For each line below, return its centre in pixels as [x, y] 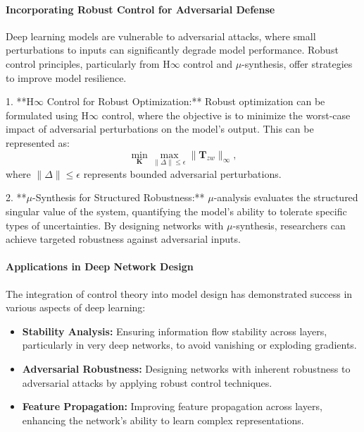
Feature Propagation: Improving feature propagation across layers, [172, 406]
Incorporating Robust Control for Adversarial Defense [140, 9]
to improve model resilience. [66, 77]
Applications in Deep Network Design [100, 266]
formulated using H [47, 115]
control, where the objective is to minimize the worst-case [226, 115]
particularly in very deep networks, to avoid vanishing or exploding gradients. [189, 345]
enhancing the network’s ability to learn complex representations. [163, 420]
